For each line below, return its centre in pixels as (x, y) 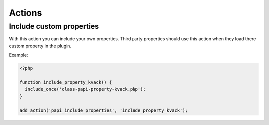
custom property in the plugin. (40, 46)
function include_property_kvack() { (66, 82)
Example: (19, 55)
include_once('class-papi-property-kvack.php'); (86, 89)
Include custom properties (54, 26)
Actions (26, 13)
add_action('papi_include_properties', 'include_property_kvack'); (104, 110)
